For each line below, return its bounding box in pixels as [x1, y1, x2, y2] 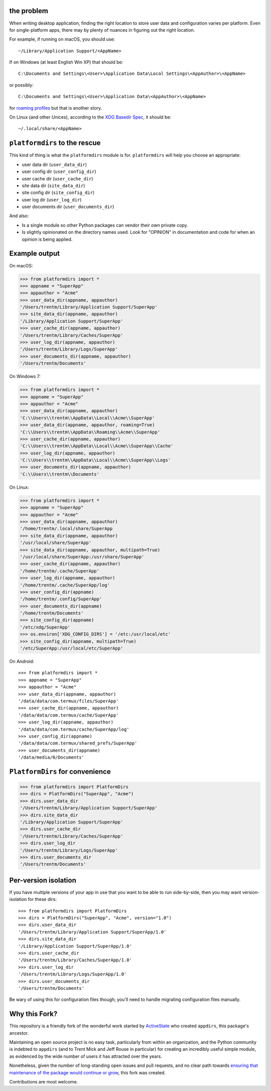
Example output [9, 249, 60, 258]
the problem [9, 7, 49, 15]
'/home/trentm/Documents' [20, 610, 84, 616]
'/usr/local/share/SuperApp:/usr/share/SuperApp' [20, 554, 145, 560]
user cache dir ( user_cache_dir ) [22, 175, 93, 181]
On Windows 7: [9, 374, 41, 380]
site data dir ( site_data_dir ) [22, 183, 85, 189]
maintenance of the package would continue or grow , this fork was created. [9, 1069, 166, 1075]
